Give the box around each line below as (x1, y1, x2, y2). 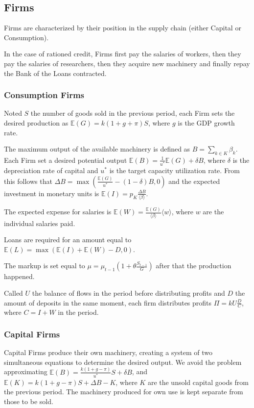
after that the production (156, 260, 231, 271)
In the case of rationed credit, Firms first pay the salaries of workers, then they (4, 49, 241, 59)
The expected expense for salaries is (4, 206, 112, 217)
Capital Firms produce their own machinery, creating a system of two (4, 347, 213, 357)
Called (4, 288, 23, 298)
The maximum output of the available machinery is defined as (4, 144, 190, 154)
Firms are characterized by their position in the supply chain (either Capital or (4, 23, 241, 33)
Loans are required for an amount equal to (4, 234, 132, 245)
